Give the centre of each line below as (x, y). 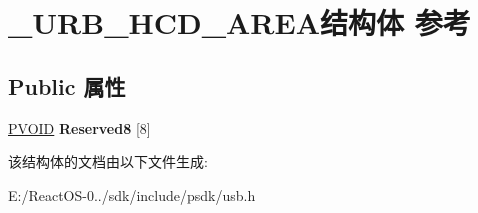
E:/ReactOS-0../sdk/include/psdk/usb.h (132, 194)
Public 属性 (67, 85)
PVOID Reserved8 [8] (79, 127)
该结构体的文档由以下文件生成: (108, 161)
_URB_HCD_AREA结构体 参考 (239, 22)
